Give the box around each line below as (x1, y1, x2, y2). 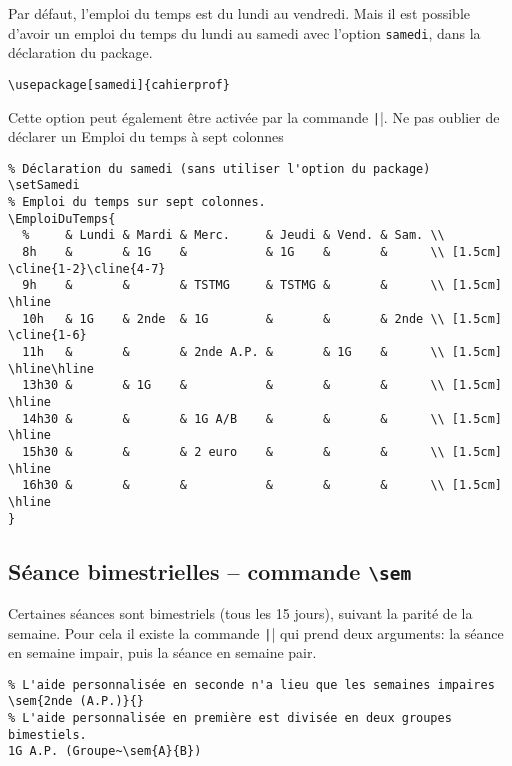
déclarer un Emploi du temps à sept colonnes (8, 126, 284, 147)
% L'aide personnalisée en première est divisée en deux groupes (8, 711, 452, 726)
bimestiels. (8, 727, 87, 742)
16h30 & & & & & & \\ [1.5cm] (22, 478, 502, 493)
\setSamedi (8, 178, 80, 193)
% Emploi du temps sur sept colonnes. (8, 195, 266, 210)
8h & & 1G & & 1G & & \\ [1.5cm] (22, 245, 502, 260)
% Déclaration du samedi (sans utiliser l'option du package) (8, 161, 431, 176)
